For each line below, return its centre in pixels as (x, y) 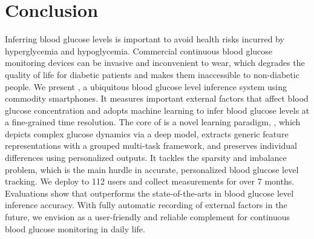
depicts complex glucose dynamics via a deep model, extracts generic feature (147, 133)
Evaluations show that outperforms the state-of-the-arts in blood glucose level (149, 193)
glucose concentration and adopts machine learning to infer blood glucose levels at (157, 110)
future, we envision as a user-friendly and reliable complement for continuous (148, 217)
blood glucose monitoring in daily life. (75, 228)
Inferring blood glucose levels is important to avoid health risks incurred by (145, 39)
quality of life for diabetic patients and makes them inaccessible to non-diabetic (152, 74)
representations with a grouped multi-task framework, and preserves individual (151, 146)
